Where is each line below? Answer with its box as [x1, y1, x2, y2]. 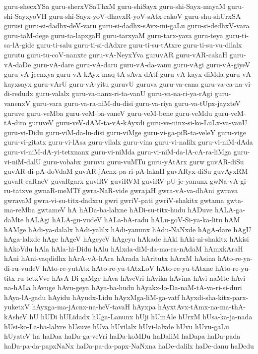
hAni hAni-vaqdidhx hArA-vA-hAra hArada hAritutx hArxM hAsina [4, 253, 216, 263]
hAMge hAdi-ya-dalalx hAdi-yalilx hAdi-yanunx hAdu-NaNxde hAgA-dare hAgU [4, 224, 252, 234]
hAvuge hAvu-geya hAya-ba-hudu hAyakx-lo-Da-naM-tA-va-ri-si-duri [33, 282, 242, 293]
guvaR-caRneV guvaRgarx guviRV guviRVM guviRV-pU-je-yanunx [4, 175, 208, 186]
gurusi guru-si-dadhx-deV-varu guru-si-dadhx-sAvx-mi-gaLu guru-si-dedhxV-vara [4, 20, 250, 31]
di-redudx [4, 88, 33, 99]
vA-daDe [4, 59, 31, 69]
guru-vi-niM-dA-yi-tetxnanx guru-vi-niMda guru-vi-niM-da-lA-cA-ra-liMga [4, 146, 231, 156]
